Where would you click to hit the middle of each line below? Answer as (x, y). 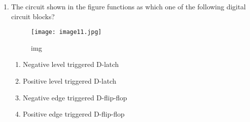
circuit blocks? (33, 16)
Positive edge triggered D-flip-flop (74, 114)
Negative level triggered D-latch (71, 64)
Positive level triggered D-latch (70, 81)
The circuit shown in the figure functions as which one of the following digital (128, 6)
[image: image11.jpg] (66, 32)
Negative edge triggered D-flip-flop (75, 97)
